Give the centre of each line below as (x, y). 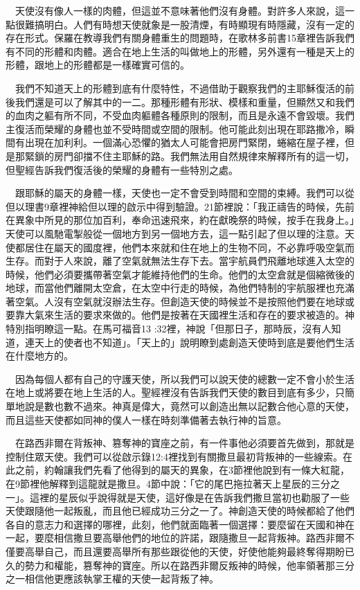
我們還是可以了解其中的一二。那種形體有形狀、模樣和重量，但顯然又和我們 (184, 101)
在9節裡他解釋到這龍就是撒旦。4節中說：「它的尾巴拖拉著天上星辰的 (158, 483)
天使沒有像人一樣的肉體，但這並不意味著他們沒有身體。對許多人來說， (175, 10)
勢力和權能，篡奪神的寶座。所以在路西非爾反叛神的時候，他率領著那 (180, 565)
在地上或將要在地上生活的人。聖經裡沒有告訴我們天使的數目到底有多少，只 (175, 392)
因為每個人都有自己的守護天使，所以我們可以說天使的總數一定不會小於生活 (184, 378)
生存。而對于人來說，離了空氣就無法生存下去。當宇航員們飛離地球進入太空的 (180, 261)
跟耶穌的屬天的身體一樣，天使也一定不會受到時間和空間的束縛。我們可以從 (184, 193)
